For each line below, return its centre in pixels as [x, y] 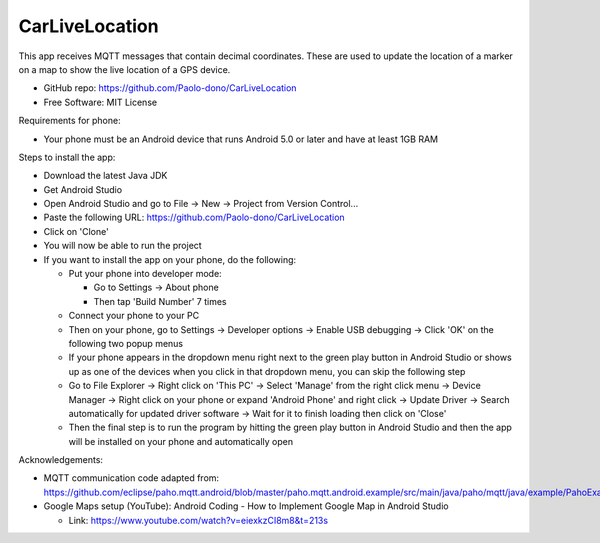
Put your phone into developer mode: [145, 274]
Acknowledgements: [61, 460]
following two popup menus [126, 343]
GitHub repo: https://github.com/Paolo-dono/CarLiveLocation [170, 88]
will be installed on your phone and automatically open [181, 441]
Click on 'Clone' [76, 231]
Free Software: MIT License [100, 102]
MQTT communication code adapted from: [131, 478]
